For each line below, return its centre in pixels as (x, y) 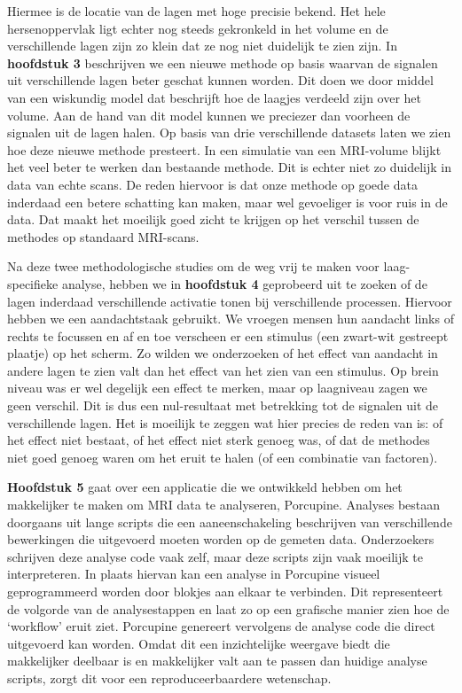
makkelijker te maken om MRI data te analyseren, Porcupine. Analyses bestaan (224, 505)
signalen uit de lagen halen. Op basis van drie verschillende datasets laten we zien (229, 132)
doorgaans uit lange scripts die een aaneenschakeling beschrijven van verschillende (230, 522)
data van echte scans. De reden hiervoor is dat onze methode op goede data (212, 184)
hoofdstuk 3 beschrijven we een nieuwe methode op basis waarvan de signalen (223, 62)
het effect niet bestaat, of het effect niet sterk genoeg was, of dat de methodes (219, 440)
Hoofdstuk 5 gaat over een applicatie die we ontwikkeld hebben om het (205, 487)
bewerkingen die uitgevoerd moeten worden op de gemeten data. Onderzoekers (221, 539)
